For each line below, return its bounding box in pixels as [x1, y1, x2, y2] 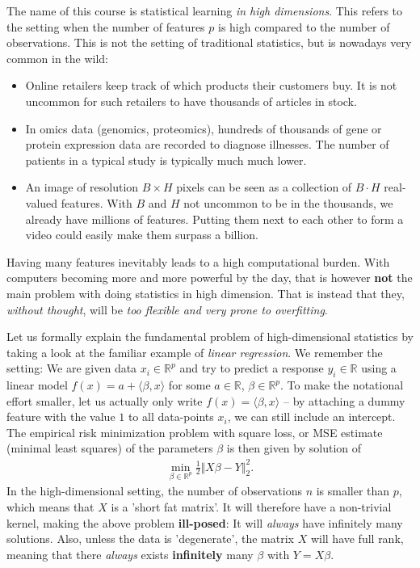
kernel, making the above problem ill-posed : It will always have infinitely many [6, 514, 403, 531]
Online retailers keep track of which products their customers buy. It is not [25, 77, 397, 94]
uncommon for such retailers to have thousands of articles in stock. [25, 92, 357, 109]
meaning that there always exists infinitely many [6, 545, 254, 562]
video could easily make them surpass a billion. [25, 226, 258, 243]
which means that [6, 498, 94, 515]
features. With [61, 194, 132, 211]
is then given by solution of [226, 440, 362, 457]
